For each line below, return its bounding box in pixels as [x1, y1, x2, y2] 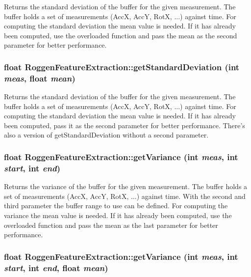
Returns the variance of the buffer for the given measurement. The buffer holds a [4, 181, 248, 192]
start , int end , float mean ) [4, 261, 108, 274]
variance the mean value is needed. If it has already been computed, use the [4, 210, 232, 220]
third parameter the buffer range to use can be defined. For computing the [4, 200, 228, 211]
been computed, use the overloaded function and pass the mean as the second [4, 30, 237, 40]
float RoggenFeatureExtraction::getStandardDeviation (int [4, 60, 240, 73]
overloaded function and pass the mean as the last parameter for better [4, 220, 218, 230]
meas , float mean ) [4, 72, 75, 84]
